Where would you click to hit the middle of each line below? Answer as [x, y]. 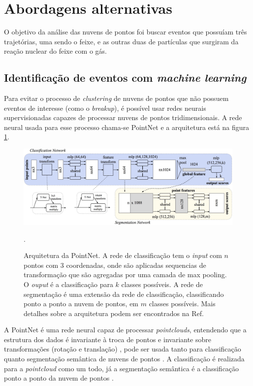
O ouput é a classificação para [68, 284]
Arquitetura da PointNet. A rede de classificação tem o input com [123, 255]
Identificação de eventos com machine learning [125, 78]
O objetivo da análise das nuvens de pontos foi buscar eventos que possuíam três [126, 32]
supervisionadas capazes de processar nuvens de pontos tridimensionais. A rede [123, 117]
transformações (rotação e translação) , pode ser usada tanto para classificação [123, 349]
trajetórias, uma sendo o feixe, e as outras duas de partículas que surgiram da [121, 41]
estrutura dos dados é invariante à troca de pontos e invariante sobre [108, 339]
